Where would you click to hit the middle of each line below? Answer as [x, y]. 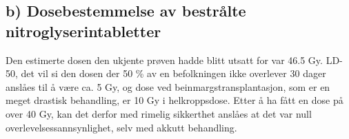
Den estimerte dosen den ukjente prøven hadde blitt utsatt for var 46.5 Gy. [164, 60]
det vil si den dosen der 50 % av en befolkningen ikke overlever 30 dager [173, 73]
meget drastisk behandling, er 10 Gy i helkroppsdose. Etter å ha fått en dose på [174, 100]
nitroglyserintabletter [83, 31]
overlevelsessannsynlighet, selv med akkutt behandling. [121, 127]
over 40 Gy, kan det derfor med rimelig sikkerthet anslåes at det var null [159, 113]
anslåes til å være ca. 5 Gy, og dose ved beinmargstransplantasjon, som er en [168, 86]
